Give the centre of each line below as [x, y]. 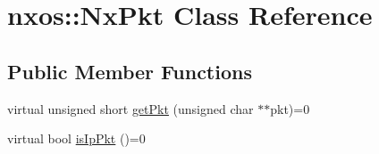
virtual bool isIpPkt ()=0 [76, 138]
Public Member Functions [130, 71]
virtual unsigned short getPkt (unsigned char [131, 108]
